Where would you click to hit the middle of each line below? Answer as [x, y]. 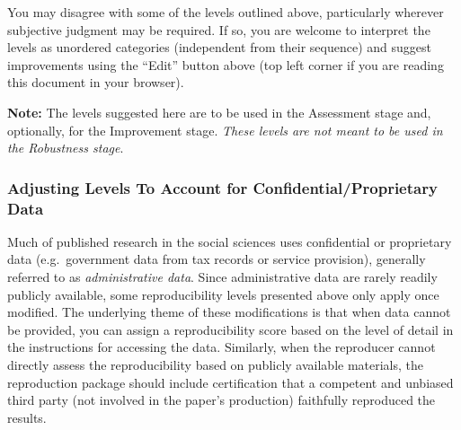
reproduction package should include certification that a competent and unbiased [230, 382]
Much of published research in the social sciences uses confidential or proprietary [230, 241]
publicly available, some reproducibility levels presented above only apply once [223, 294]
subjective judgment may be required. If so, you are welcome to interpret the [219, 29]
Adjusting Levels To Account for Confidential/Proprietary [222, 187]
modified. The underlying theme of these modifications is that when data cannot [229, 312]
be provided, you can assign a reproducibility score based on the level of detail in [230, 329]
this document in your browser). [96, 82]
